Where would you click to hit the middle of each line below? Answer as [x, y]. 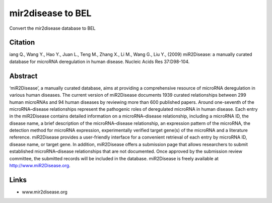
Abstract [23, 76]
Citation [22, 43]
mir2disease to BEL [50, 13]
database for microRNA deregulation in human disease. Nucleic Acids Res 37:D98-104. [99, 61]
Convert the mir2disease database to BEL [52, 28]
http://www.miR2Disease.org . [40, 166]
